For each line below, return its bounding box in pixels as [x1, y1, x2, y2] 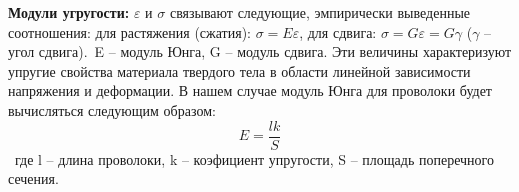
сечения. [8, 168, 59, 189]
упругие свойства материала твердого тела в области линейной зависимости [8, 60, 471, 81]
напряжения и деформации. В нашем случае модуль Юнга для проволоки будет [8, 80, 492, 101]
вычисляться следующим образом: [8, 99, 216, 120]
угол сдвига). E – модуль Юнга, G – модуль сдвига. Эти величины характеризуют [8, 41, 512, 62]
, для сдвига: [299, 21, 377, 42]
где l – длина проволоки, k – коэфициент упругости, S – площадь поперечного [14, 148, 494, 169]
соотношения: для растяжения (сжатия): [8, 21, 251, 42]
